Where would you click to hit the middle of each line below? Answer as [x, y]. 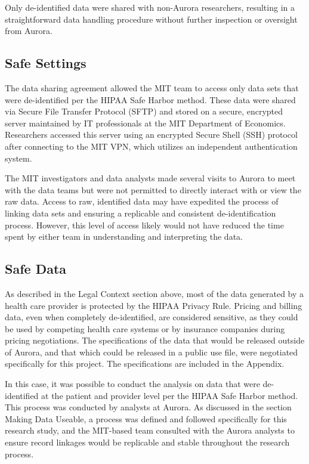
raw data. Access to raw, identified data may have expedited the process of [142, 201]
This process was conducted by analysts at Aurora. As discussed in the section [148, 407]
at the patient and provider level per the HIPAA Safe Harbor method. [170, 395]
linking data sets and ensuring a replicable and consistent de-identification [140, 213]
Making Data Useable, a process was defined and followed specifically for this [146, 418]
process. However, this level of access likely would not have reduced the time [144, 225]
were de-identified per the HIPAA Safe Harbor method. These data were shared [150, 99]
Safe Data [36, 269]
